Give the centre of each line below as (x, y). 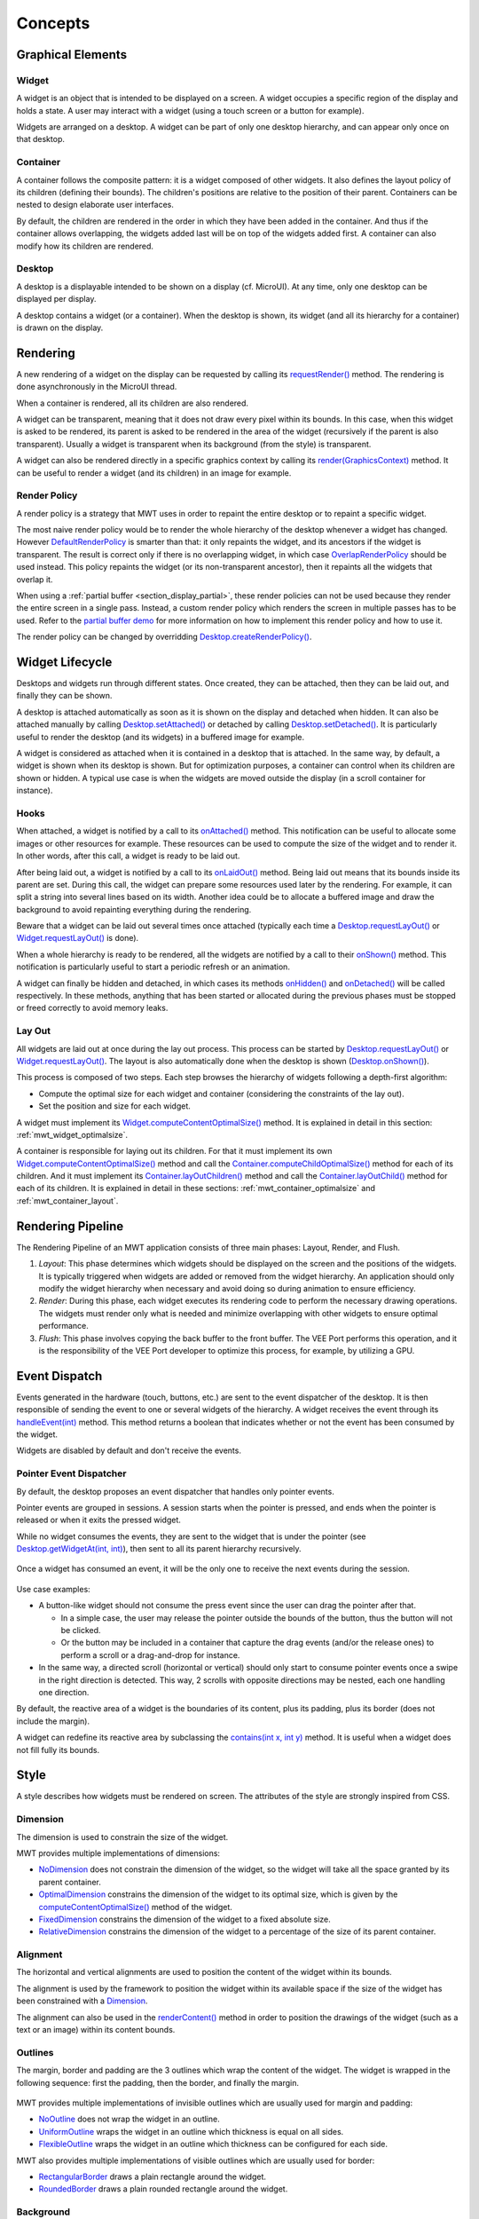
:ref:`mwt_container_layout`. (67, 1200)
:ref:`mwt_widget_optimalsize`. (72, 1134)
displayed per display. (56, 299)
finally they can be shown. (64, 696)
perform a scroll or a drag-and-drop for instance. (150, 1654)
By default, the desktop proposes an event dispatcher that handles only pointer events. (175, 1491)
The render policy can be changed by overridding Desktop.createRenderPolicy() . (164, 637)
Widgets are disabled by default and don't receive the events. (129, 1450)
